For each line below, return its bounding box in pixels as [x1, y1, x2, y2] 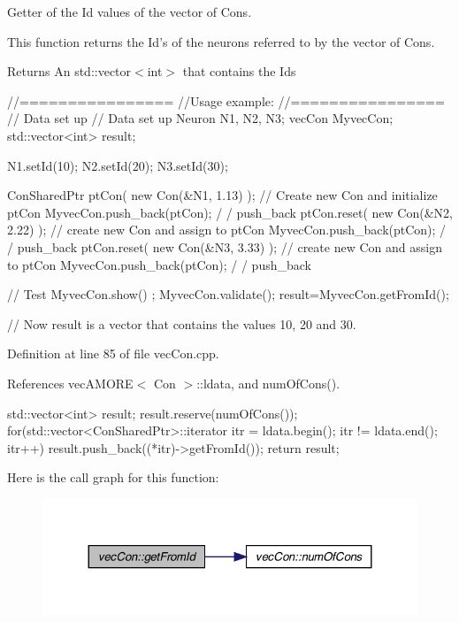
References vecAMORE [7, 373, 134, 392]
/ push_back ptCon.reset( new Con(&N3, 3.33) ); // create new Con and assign [7, 237, 442, 256]
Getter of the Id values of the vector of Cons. [7, 3, 252, 20]
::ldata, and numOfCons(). [196, 373, 340, 392]
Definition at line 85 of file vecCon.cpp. [7, 344, 219, 363]
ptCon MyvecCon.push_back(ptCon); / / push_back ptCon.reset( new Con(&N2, [7, 203, 453, 221]
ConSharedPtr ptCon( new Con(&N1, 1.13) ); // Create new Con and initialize [7, 186, 438, 204]
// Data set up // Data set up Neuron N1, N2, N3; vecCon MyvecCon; [7, 109, 394, 127]
